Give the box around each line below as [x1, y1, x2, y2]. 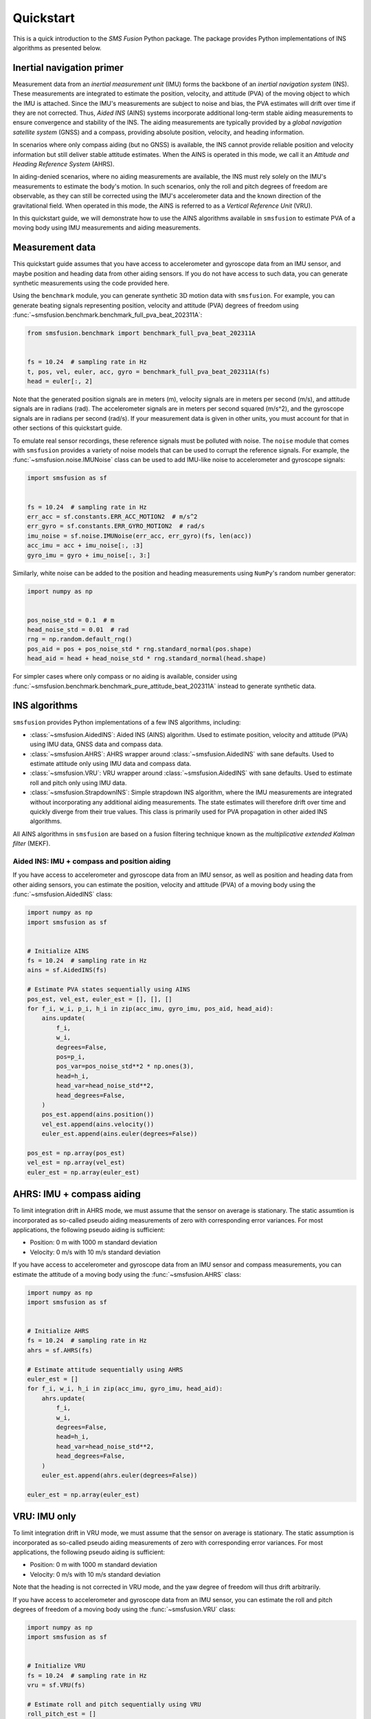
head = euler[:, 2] [27, 377, 93, 385]
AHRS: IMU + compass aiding [12, 1188, 141, 1200]
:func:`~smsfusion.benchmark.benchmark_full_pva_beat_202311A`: [12, 311, 203, 319]
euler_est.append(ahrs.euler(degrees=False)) [41, 1471, 198, 1479]
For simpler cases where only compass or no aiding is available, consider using [12, 672, 237, 681]
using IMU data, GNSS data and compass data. [30, 740, 163, 749]
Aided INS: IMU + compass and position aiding [12, 856, 171, 866]
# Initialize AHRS [27, 1327, 89, 1335]
